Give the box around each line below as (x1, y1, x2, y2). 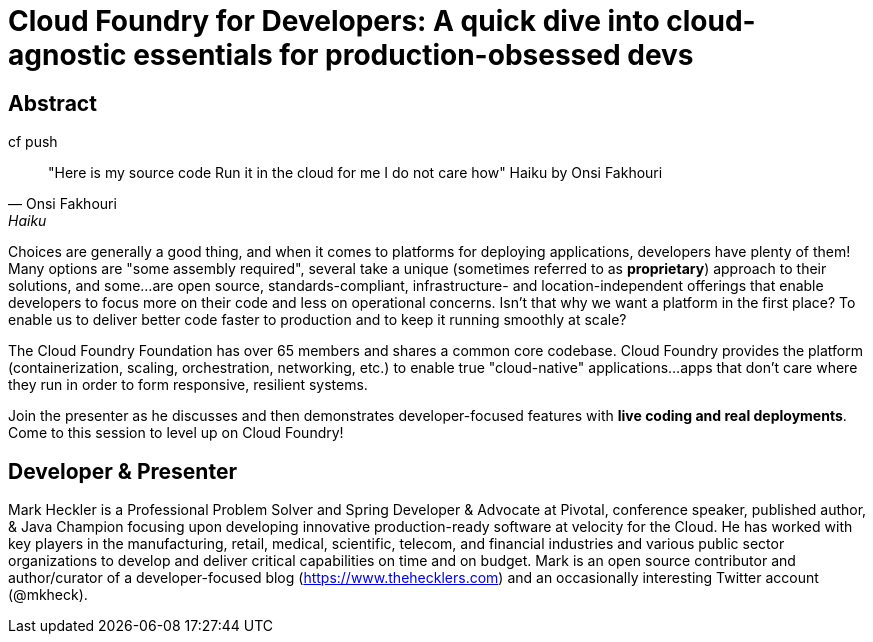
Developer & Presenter (8, 458, 237, 484)
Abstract (8, 90, 97, 116)
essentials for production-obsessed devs (133, 38, 694, 72)
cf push (8, 133, 58, 151)
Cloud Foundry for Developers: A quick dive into (8, 4, 660, 38)
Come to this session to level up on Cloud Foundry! (8, 424, 344, 442)
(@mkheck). (8, 586, 88, 604)
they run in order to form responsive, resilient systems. (8, 376, 368, 394)
